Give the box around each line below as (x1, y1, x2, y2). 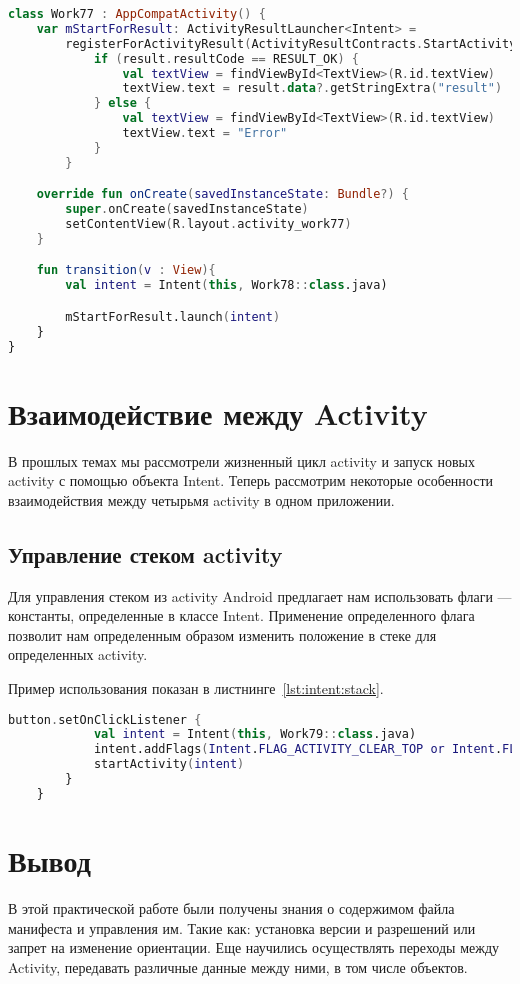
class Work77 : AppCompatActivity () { (8, 7, 266, 21)
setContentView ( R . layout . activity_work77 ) (65, 217, 352, 232)
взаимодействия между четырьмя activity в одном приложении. (8, 489, 395, 510)
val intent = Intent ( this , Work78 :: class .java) (65, 278, 388, 293)
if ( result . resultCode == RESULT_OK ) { (93, 51, 359, 66)
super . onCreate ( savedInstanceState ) (65, 202, 309, 217)
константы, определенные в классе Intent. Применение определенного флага (8, 605, 475, 626)
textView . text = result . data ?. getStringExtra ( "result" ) (122, 81, 503, 96)
